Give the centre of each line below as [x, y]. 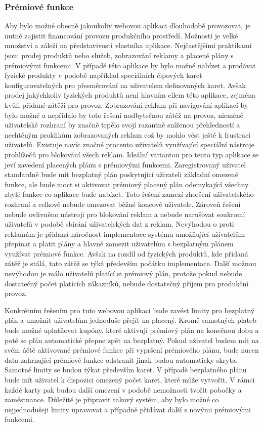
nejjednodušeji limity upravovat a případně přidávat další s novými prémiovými [128, 409]
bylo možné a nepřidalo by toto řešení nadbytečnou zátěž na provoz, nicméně [124, 115]
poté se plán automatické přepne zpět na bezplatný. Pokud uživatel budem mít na [132, 340]
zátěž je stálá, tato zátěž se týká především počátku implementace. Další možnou [130, 263]
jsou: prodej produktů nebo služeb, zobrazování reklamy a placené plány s [119, 55]
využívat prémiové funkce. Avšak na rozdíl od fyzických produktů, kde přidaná [126, 253]
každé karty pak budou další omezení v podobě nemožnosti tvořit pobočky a [123, 389]
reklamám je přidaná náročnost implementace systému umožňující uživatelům [125, 233]
